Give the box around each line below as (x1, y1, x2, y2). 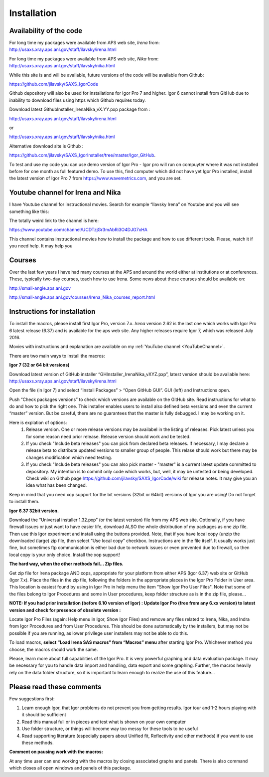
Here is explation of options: (9, 419, 67, 425)
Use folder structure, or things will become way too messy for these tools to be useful (21, 726, 198, 732)
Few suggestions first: (9, 696, 55, 702)
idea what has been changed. (26, 482, 87, 488)
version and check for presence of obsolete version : (9, 607, 121, 613)
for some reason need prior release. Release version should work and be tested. (26, 433, 191, 439)
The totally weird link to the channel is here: (9, 217, 99, 223)
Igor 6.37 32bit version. (9, 508, 59, 514)
